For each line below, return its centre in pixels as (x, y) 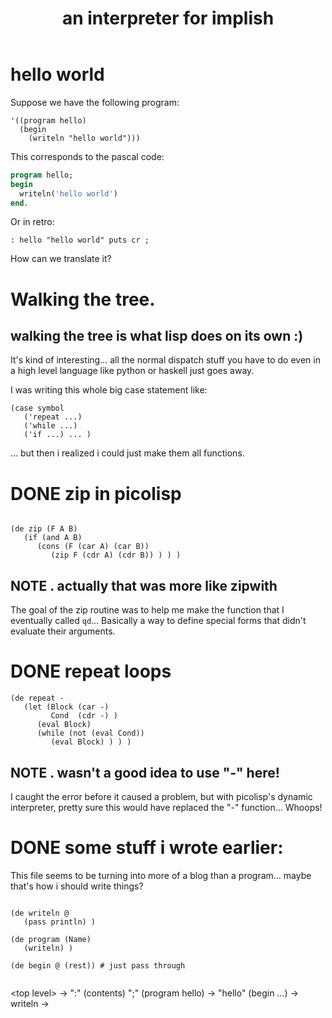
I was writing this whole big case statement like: (109, 390)
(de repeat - (37, 698)
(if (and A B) (53, 538)
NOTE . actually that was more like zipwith (144, 585)
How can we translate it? (61, 259)
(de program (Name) (51, 939)
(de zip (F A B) (44, 529)
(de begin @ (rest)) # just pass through (98, 965)
